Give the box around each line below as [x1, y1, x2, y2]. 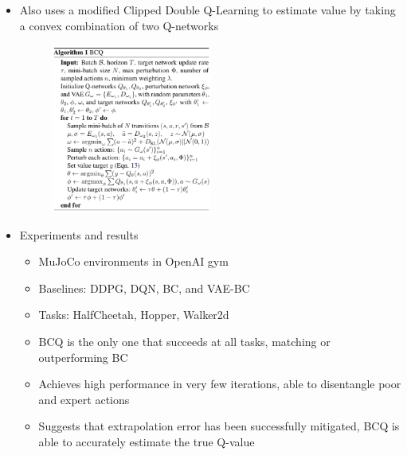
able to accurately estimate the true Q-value [38, 433, 255, 449]
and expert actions [38, 391, 130, 407]
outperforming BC [38, 348, 128, 365]
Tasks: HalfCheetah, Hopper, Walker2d [38, 306, 229, 323]
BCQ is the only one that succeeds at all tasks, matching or [38, 332, 331, 349]
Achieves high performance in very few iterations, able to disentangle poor [38, 375, 401, 392]
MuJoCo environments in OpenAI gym [38, 253, 229, 270]
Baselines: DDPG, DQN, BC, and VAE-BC [38, 279, 250, 296]
